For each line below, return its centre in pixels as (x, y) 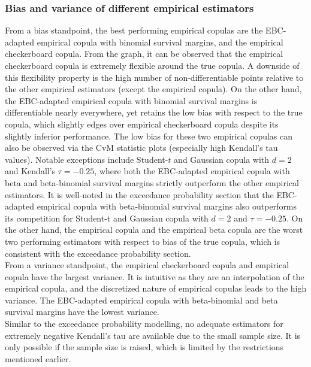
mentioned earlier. (38, 358)
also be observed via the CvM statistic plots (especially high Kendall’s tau (141, 148)
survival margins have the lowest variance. (82, 312)
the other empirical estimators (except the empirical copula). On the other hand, (153, 89)
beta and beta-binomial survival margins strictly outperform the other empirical (152, 182)
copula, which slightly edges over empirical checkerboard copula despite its (142, 124)
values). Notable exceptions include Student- (87, 159)
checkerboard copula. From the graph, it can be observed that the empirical (144, 54)
